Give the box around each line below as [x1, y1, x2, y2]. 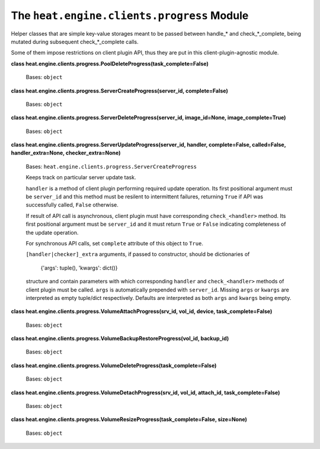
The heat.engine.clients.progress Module [11, 9, 249, 22]
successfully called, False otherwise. [25, 201, 119, 208]
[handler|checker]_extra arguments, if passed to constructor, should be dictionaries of [25, 251, 250, 258]
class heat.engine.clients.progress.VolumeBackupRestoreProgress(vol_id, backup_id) [11, 335, 229, 342]
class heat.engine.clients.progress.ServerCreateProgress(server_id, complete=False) [11, 87, 228, 94]
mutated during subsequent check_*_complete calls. [11, 38, 139, 45]
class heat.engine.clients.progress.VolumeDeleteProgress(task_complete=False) [11, 362, 217, 369]
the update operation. [25, 229, 79, 236]
